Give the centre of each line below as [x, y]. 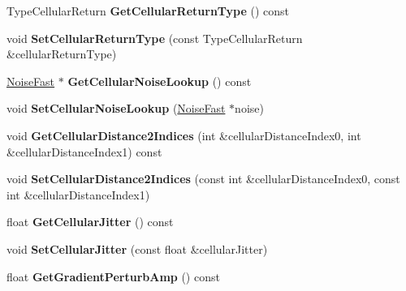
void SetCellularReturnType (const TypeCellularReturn [155, 38]
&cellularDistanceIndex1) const [84, 151]
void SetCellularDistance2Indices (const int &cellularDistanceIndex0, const [203, 179]
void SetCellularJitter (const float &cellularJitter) [137, 248]
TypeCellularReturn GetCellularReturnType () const [148, 11]
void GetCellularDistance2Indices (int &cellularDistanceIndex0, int [184, 135]
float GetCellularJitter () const [90, 222]
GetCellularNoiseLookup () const [160, 81]
